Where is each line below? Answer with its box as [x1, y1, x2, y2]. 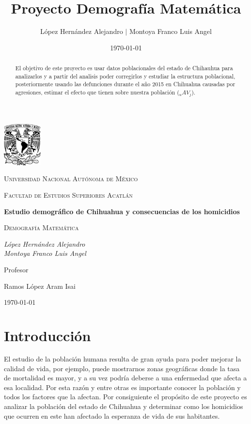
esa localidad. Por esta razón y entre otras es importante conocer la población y [4, 382, 241, 392]
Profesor [4, 265, 29, 275]
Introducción [4, 326, 91, 345]
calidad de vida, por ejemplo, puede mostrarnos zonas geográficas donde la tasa [4, 363, 240, 373]
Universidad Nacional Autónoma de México [4, 173, 138, 184]
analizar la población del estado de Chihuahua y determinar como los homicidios [4, 401, 243, 411]
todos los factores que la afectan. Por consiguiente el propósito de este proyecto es [4, 392, 247, 402]
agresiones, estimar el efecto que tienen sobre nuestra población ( [15, 88, 179, 96]
